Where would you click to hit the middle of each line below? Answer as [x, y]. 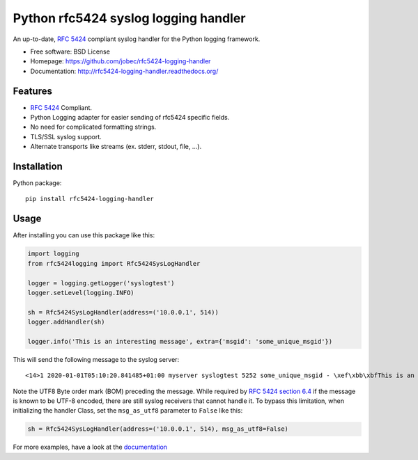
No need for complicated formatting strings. [93, 127]
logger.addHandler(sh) [66, 322]
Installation [38, 166]
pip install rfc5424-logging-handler [90, 199]
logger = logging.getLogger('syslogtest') [101, 283]
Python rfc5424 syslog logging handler [129, 18]
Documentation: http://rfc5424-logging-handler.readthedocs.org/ [124, 71]
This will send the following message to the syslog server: [96, 359]
